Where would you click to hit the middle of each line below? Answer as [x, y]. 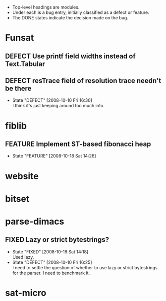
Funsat [20, 38]
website [22, 176]
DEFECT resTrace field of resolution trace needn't [83, 81]
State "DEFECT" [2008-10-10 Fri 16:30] [52, 100]
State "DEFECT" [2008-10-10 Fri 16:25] [52, 262]
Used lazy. [23, 257]
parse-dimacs [35, 221]
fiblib [16, 126]
